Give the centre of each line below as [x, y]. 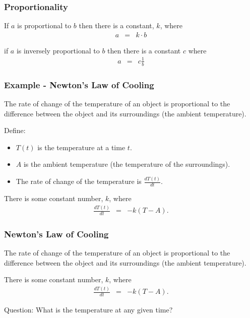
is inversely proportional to [58, 50]
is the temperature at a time [81, 147]
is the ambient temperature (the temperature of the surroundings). [127, 164]
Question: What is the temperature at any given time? [88, 310]
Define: [15, 130]
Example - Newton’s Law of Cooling [79, 84]
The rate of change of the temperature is [79, 181]
